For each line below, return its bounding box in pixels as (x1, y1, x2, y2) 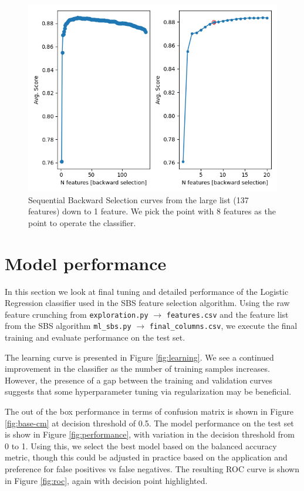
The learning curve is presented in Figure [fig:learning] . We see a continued (5, 351, 274, 363)
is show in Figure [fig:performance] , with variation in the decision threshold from (5, 428, 295, 440)
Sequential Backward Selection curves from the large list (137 (28, 193, 249, 206)
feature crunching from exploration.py (5, 308, 148, 320)
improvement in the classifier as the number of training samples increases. (5, 362, 270, 375)
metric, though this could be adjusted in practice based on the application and (5, 451, 288, 463)
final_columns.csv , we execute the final (149, 320, 298, 332)
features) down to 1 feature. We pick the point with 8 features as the (28, 205, 276, 217)
